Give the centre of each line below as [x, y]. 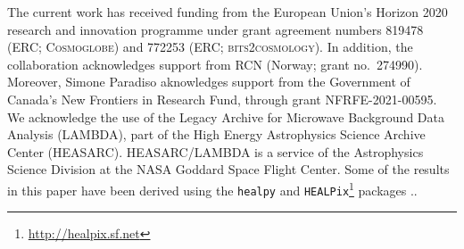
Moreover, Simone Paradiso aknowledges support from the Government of [209, 82]
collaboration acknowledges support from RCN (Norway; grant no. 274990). [215, 64]
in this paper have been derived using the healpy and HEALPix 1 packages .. [212, 188]
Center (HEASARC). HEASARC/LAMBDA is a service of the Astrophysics [215, 151]
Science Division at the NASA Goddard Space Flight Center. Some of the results [228, 169]
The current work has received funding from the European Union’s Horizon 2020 [228, 12]
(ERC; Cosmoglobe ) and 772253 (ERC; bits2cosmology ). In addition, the [210, 47]
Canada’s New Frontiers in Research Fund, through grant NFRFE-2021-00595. [222, 99]
